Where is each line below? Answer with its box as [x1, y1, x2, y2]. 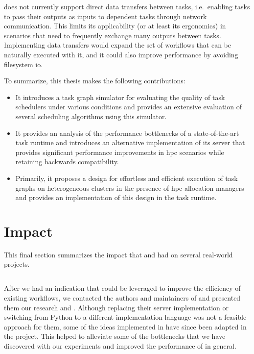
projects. [4, 259, 30, 269]
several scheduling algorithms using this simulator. [15, 111, 167, 121]
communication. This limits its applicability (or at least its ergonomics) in [4, 21, 226, 31]
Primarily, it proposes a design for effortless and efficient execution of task [15, 173, 238, 183]
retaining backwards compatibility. [15, 156, 119, 167]
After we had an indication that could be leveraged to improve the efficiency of [4, 283, 241, 293]
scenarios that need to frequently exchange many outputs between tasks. [4, 30, 221, 40]
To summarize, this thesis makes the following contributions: [4, 76, 185, 86]
